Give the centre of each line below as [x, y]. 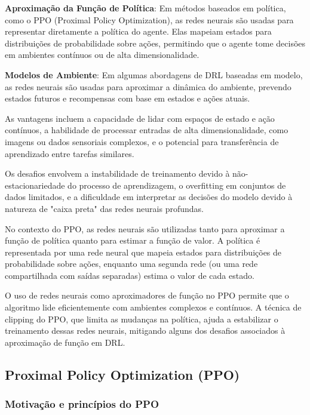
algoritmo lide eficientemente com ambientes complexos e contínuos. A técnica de [153, 307]
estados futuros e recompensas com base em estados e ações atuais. [128, 98]
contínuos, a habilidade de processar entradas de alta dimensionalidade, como [147, 130]
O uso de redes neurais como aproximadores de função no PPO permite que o [147, 295]
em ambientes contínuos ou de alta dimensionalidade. [102, 55]
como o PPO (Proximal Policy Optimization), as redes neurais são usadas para [149, 19]
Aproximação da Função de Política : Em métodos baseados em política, [145, 8]
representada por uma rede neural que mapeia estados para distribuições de [143, 252]
